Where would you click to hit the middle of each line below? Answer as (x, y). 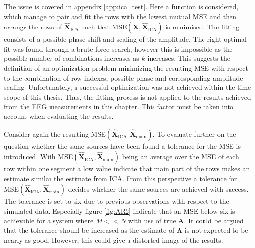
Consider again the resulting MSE (55, 133)
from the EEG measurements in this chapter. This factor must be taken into (119, 106)
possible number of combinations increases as (72, 58)
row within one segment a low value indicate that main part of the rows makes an (127, 169)
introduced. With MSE (38, 156)
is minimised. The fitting (203, 27)
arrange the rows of (33, 27)
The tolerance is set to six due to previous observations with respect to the (116, 201)
